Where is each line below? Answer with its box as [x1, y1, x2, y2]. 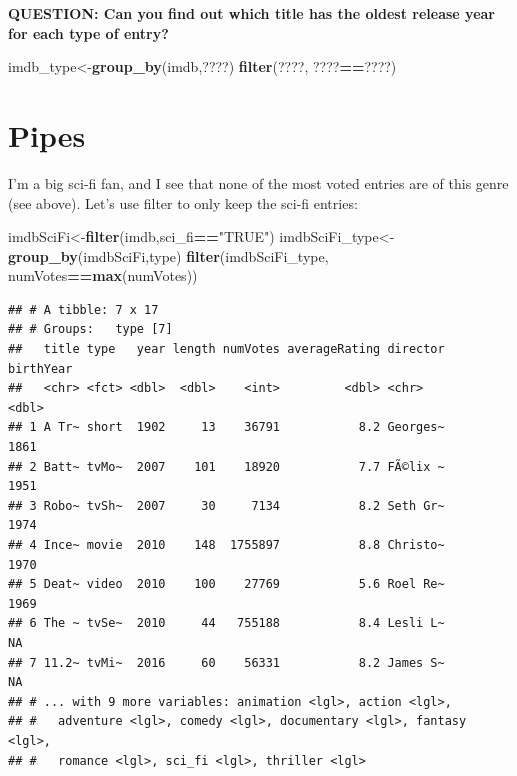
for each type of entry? [8, 22, 169, 43]
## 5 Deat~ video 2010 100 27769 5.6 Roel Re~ [8, 577, 445, 592]
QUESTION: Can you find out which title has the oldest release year [8, 3, 496, 23]
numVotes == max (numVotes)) [8, 265, 198, 286]
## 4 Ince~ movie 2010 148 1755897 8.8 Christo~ [8, 538, 445, 552]
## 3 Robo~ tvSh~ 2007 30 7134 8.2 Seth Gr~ [8, 498, 445, 513]
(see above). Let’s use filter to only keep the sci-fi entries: [8, 192, 358, 213]
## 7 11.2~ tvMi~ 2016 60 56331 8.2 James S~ [8, 655, 445, 670]
